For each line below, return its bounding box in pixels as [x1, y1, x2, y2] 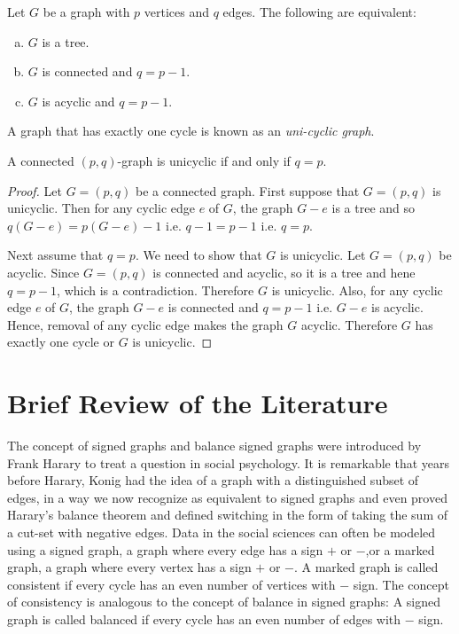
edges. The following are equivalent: [222, 3, 416, 20]
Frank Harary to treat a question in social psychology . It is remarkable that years [7, 453, 450, 472]
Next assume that [7, 246, 104, 264]
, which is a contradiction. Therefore [57, 280, 254, 299]
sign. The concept [353, 575, 450, 593]
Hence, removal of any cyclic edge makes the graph [7, 315, 284, 333]
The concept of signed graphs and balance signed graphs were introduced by [7, 436, 422, 455]
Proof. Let [7, 181, 62, 200]
